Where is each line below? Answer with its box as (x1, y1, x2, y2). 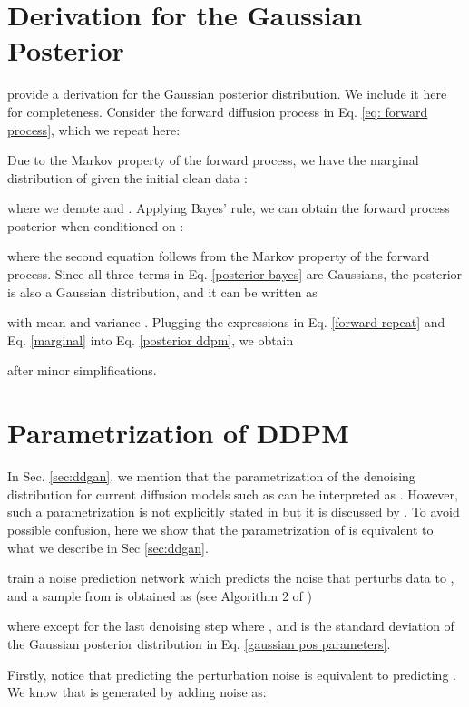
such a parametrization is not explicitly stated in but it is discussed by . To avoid (7, 502, 460, 521)
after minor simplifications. (7, 361, 157, 380)
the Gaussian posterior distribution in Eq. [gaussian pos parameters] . (7, 634, 391, 653)
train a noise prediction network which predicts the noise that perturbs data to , (7, 568, 454, 587)
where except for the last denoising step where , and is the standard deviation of (7, 616, 454, 635)
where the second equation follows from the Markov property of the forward (7, 247, 430, 266)
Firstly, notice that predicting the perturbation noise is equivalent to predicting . (7, 664, 456, 683)
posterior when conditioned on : (7, 216, 184, 235)
